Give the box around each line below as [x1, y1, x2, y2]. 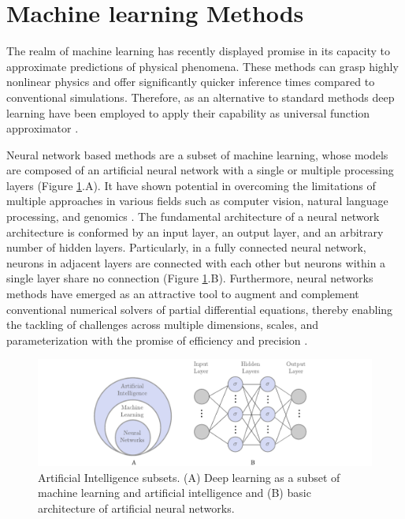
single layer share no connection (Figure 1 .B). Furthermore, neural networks [6, 270, 373, 286]
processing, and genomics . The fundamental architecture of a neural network [6, 208, 380, 225]
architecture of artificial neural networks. [38, 500, 235, 516]
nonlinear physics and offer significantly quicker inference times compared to [6, 73, 375, 90]
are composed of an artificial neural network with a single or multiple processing [6, 162, 394, 178]
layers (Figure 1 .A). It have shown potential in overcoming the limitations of [6, 177, 376, 193]
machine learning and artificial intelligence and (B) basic [38, 484, 311, 501]
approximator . [6, 120, 79, 136]
